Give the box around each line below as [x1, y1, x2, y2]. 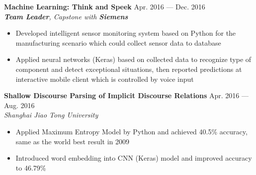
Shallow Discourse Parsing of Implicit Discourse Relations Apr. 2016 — [4, 90, 249, 101]
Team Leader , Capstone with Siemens [4, 11, 128, 21]
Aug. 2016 [4, 100, 35, 110]
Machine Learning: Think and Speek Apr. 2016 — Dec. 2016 [4, 1, 205, 11]
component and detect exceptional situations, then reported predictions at [15, 63, 242, 74]
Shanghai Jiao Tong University [4, 110, 98, 120]
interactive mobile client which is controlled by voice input [15, 73, 194, 84]
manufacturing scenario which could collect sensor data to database [15, 37, 221, 48]
